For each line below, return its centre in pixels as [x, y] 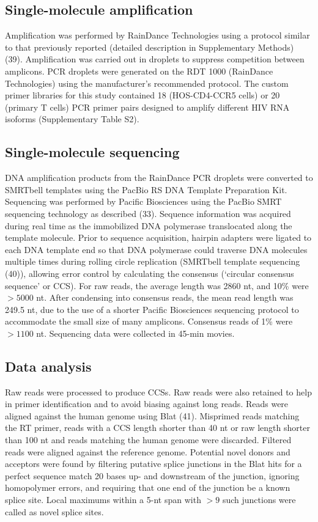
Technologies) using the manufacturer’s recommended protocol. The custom [147, 83]
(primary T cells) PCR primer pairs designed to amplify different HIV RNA [147, 107]
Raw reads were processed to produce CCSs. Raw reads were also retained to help [158, 391]
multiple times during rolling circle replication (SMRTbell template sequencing [153, 261]
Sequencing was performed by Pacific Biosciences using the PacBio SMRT [143, 201]
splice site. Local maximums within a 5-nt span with [103, 500]
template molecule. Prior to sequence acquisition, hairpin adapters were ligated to [158, 237]
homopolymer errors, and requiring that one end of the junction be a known [148, 487]
